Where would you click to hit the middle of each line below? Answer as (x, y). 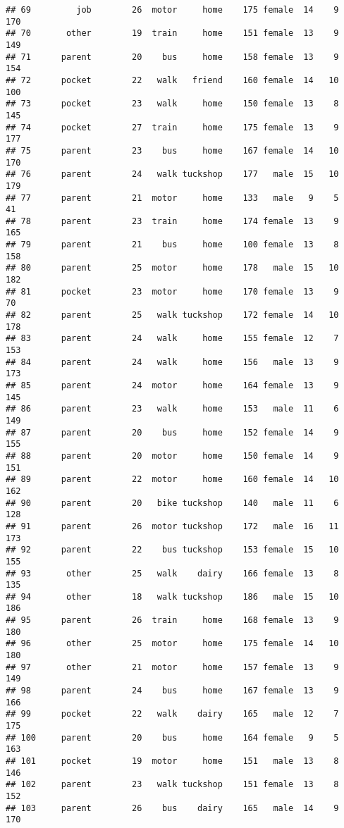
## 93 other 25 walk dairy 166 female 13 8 (172, 573)
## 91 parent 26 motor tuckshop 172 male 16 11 (172, 526)
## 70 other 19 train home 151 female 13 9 (172, 33)
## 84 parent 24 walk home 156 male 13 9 (172, 362)
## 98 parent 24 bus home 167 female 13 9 (172, 691)
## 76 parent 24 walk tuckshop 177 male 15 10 (172, 174)
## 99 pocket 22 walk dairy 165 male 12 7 (172, 714)
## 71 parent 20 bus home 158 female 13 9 (172, 57)
